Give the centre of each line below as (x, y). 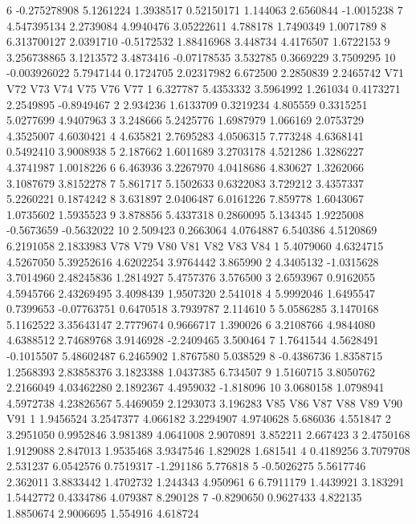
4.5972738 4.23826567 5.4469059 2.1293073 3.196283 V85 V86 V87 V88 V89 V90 (205, 402)
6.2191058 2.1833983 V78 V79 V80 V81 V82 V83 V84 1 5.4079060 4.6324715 (195, 245)
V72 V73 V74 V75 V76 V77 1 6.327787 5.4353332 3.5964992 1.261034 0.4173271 (204, 88)
